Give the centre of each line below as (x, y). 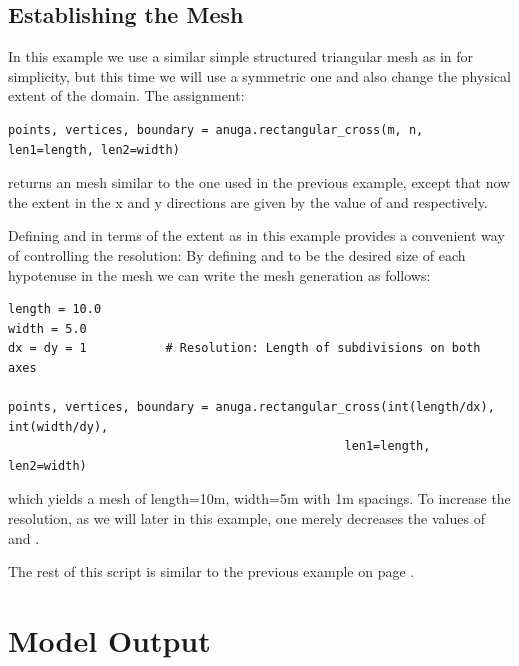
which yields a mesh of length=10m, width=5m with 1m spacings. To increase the (259, 498)
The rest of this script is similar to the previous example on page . (211, 571)
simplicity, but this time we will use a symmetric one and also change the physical (259, 75)
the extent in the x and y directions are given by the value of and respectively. (248, 201)
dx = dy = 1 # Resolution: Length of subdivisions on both (244, 348)
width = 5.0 (47, 328)
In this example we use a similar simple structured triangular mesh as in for (241, 56)
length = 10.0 (55, 309)
